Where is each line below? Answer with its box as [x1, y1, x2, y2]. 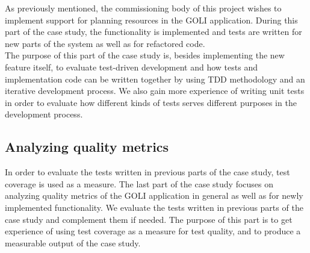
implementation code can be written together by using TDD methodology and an [5, 72, 305, 85]
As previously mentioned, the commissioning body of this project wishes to [5, 2, 282, 14]
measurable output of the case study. [5, 236, 141, 249]
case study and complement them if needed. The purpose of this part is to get [5, 213, 293, 225]
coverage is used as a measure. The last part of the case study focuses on [5, 177, 273, 190]
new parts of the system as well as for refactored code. [5, 37, 205, 49]
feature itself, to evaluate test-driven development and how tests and [5, 60, 258, 73]
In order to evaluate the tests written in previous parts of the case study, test [5, 166, 290, 178]
